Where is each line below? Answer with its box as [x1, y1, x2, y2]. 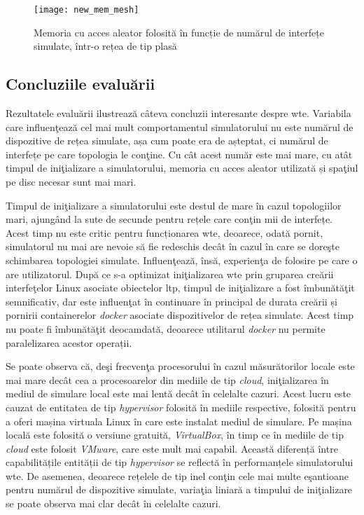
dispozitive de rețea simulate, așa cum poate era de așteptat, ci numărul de [6, 133, 328, 148]
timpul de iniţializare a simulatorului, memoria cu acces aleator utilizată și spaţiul [6, 160, 358, 175]
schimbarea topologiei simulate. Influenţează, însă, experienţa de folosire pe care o [6, 252, 358, 267]
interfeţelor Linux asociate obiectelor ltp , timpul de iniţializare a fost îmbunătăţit [6, 280, 355, 295]
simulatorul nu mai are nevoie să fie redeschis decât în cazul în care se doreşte [6, 239, 339, 254]
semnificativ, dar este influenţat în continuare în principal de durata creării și [6, 294, 337, 308]
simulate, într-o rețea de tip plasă [34, 39, 177, 53]
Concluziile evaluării [6, 73, 155, 95]
